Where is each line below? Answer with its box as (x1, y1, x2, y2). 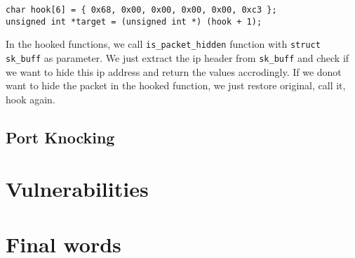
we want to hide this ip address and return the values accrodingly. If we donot (6, 64, 342, 79)
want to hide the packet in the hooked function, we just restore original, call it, (6, 78, 346, 93)
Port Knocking (6, 126, 115, 148)
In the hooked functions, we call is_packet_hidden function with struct (6, 37, 321, 51)
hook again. (6, 91, 55, 106)
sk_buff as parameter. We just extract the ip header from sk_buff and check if (6, 50, 349, 65)
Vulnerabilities (6, 174, 149, 203)
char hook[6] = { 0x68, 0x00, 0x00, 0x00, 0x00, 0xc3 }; (6, 5, 277, 15)
